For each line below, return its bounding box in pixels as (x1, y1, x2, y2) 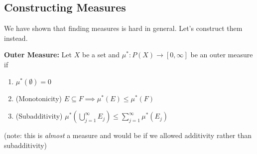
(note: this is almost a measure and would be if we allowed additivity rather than (4, 130, 252, 141)
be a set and (82, 49, 120, 60)
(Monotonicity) (15, 93, 62, 103)
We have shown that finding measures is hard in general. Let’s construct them (4, 23, 243, 33)
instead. (4, 32, 28, 43)
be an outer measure (190, 49, 253, 60)
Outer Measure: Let (4, 49, 72, 60)
